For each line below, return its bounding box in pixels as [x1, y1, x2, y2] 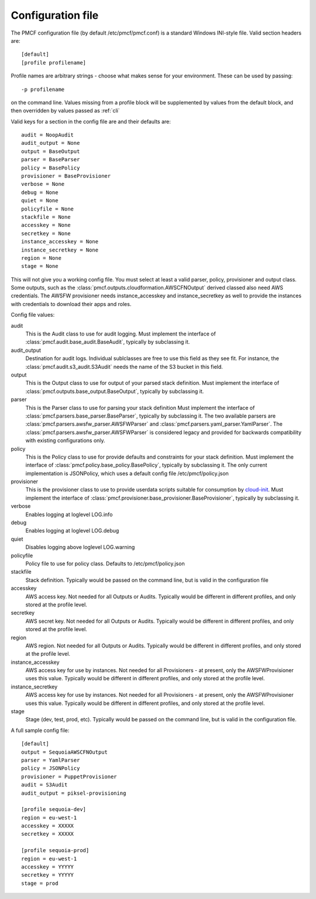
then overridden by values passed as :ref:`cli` [11, 107, 120, 114]
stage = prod [21, 880, 59, 887]
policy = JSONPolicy [21, 765, 80, 772]
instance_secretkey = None [21, 246, 99, 253]
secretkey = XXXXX [21, 830, 74, 837]
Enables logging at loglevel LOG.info [25, 511, 113, 518]
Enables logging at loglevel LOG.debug [25, 527, 119, 534]
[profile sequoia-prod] [21, 847, 90, 854]
